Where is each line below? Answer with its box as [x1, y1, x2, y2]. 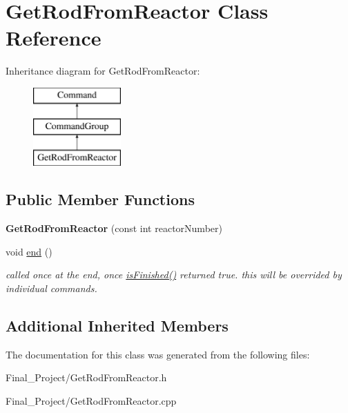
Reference [6, 23, 101, 52]
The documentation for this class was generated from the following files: [6, 347, 310, 361]
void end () [6, 244, 52, 258]
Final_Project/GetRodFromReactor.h [6, 370, 167, 385]
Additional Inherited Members [6, 314, 229, 336]
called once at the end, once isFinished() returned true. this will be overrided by [6, 267, 342, 282]
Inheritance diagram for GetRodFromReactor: [6, 64, 200, 78]
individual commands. [6, 280, 97, 295]
